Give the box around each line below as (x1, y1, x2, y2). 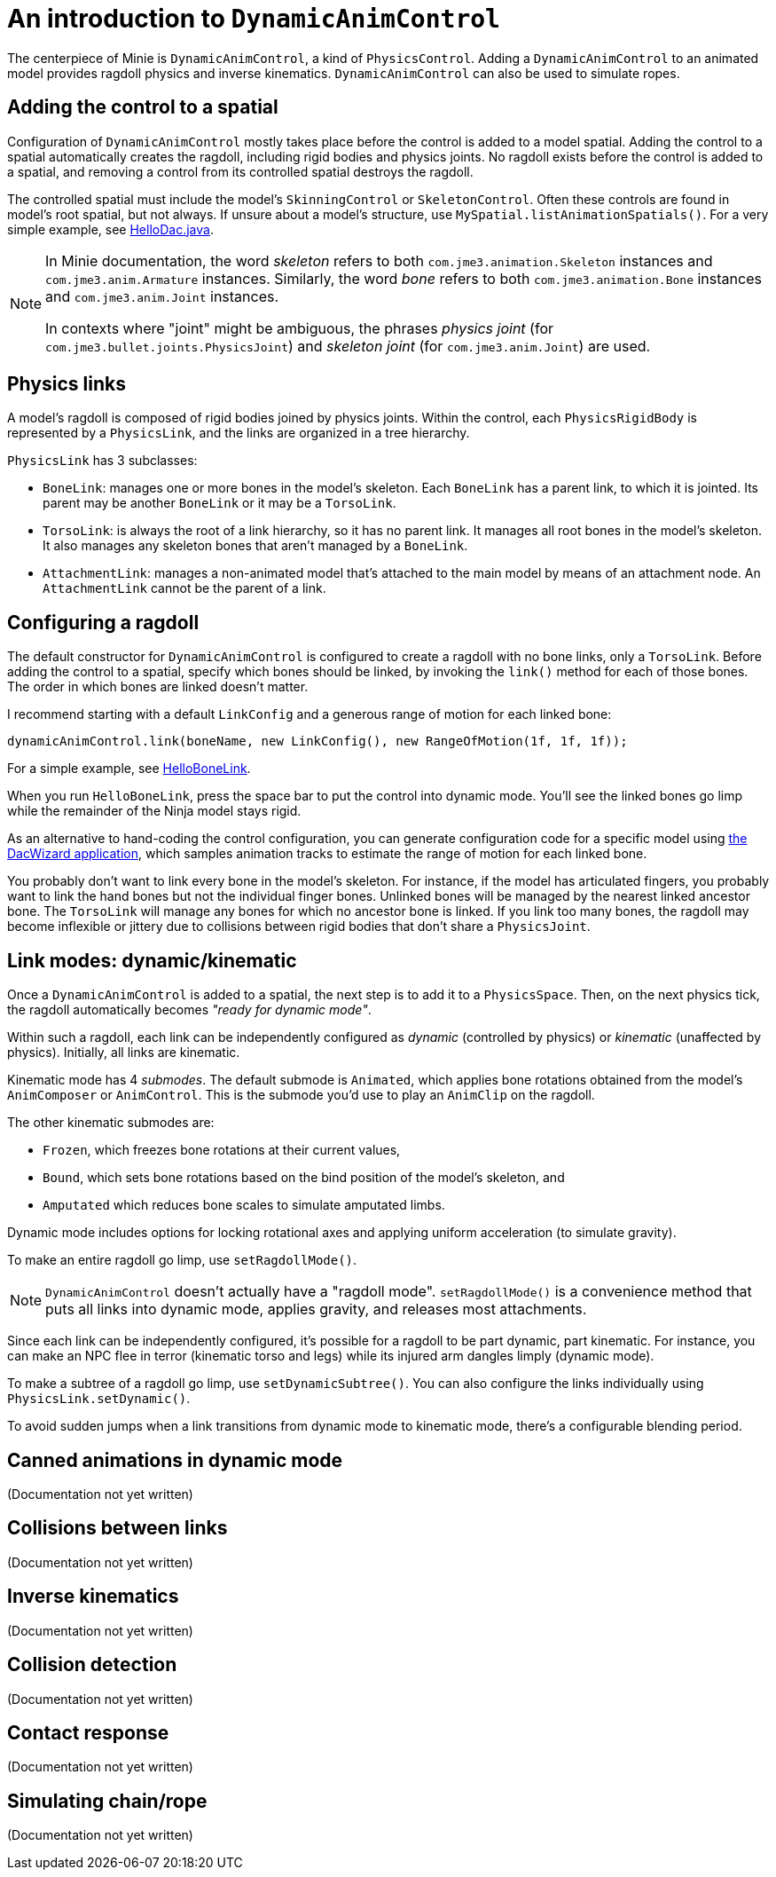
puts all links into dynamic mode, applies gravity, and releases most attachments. (45, 1300, 587, 1319)
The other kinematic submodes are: (7, 1115, 215, 1131)
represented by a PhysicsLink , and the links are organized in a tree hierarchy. (7, 425, 470, 441)
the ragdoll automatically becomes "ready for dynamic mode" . (7, 1002, 372, 1018)
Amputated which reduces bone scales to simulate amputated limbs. (43, 1197, 445, 1213)
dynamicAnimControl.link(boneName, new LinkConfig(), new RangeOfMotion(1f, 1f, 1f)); (7, 734, 628, 749)
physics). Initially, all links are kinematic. (7, 1045, 240, 1061)
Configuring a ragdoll (7, 611, 200, 634)
